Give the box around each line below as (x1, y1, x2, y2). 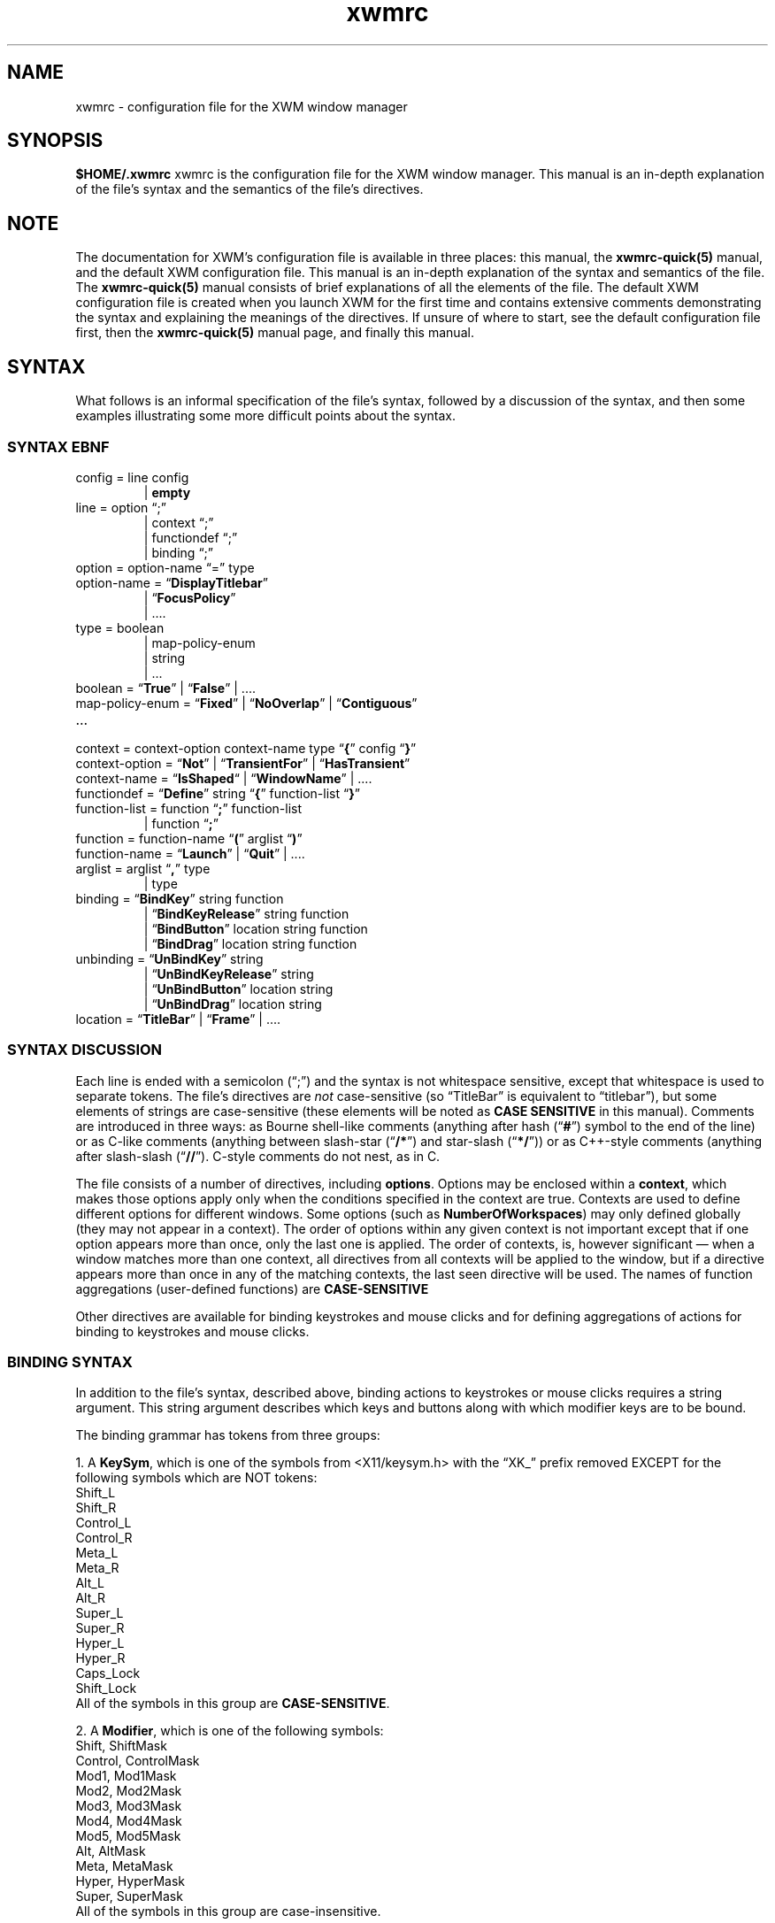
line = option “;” (75, 499, 166, 515)
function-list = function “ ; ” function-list (75, 800, 303, 816)
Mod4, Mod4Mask (75, 1813, 182, 1829)
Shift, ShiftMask (75, 1738, 167, 1754)
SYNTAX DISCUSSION (7, 1041, 163, 1059)
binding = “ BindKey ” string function (75, 890, 284, 906)
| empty (143, 484, 191, 500)
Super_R (75, 1620, 125, 1636)
